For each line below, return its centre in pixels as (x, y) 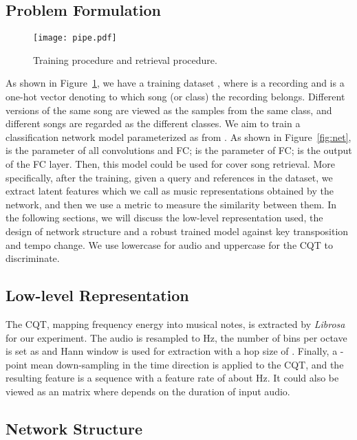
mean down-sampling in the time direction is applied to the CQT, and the (187, 364)
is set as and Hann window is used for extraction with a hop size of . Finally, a (172, 351)
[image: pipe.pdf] (75, 38)
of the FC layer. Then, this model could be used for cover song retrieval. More (170, 164)
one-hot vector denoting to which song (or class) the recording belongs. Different (175, 97)
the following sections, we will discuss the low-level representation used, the (164, 218)
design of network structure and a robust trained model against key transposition (177, 231)
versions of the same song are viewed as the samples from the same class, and (169, 110)
